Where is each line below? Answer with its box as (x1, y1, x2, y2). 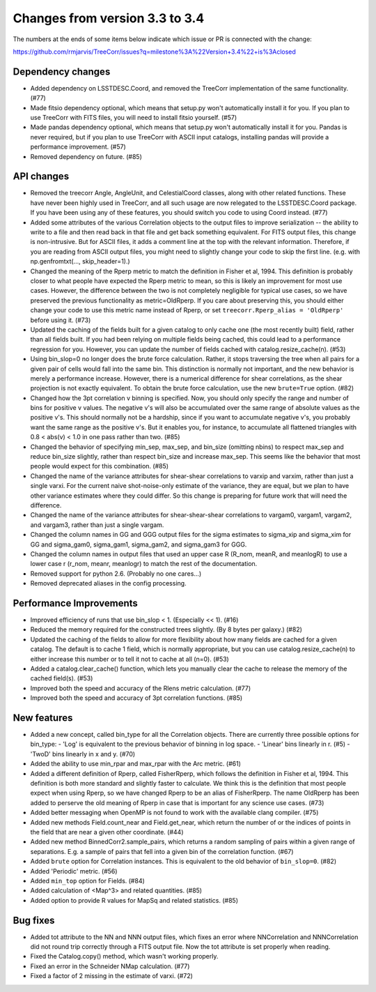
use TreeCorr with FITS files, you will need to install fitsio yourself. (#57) (30, 114, 237, 122)
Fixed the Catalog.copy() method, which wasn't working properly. (30, 952, 219, 961)
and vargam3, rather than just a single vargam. (30, 520, 164, 529)
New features (13, 712, 73, 724)
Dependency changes (13, 66, 111, 77)
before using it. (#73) (30, 316, 91, 324)
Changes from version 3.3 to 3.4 (13, 10, 205, 26)
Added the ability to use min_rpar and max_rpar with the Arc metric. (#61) (30, 760, 242, 768)
